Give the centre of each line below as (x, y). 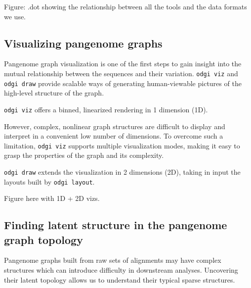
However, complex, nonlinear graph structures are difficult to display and (115, 126)
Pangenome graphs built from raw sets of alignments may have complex (113, 260)
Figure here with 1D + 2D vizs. (52, 198)
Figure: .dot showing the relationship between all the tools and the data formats (125, 6)
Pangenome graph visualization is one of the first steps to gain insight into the (123, 64)
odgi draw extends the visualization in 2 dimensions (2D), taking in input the (122, 171)
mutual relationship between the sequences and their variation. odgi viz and (121, 73)
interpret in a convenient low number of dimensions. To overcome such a (114, 136)
